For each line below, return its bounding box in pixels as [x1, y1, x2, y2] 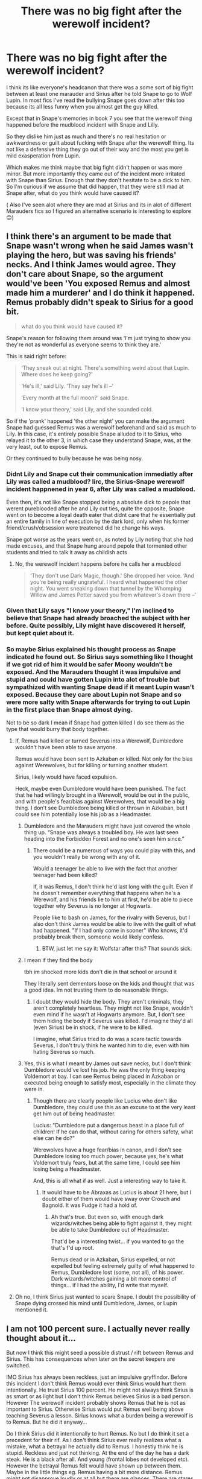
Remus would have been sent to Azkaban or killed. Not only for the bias [14, 755, 193, 762]
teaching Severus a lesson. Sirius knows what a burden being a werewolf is [6, 1412, 194, 1419]
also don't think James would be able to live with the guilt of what [33, 920, 196, 928]
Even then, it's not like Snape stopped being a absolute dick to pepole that [6, 499, 191, 506]
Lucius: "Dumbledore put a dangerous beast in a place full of [33, 1122, 185, 1129]
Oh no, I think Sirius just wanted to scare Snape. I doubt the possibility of [14, 1293, 196, 1300]
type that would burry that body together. [6, 726, 109, 733]
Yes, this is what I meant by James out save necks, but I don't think [24, 1060, 191, 1067]
